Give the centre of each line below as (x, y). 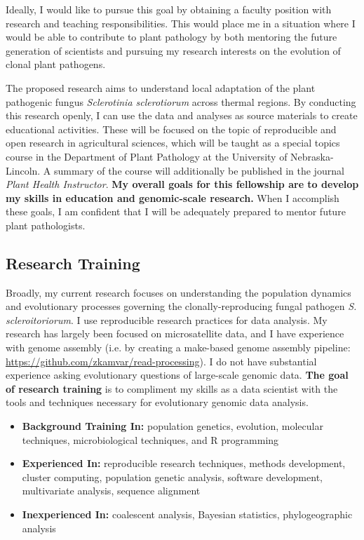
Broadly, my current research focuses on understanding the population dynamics (178, 292)
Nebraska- (312, 156)
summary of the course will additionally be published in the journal (199, 170)
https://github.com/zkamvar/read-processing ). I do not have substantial (161, 361)
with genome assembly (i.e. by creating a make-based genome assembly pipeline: (178, 347)
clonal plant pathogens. (56, 64)
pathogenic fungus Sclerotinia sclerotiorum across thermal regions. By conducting (181, 101)
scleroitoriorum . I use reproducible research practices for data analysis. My (167, 319)
